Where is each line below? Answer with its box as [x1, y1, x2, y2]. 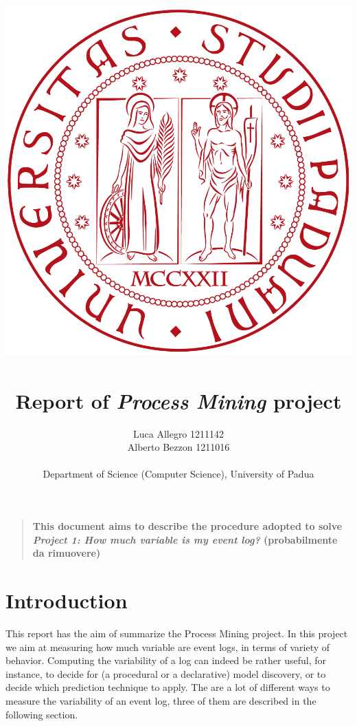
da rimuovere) [32, 546, 101, 560]
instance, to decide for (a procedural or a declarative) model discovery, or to [5, 666, 326, 681]
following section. [5, 707, 78, 721]
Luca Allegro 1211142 [133, 426, 224, 440]
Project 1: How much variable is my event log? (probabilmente [32, 532, 338, 546]
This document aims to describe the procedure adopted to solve [32, 519, 343, 533]
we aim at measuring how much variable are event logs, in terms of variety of [5, 639, 330, 654]
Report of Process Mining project [15, 386, 342, 415]
